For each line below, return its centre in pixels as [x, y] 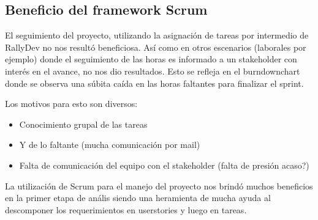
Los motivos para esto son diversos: [71, 104]
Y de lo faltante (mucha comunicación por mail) [110, 145]
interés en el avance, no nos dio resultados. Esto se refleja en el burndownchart [153, 71]
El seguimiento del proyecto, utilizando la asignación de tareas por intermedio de [157, 35]
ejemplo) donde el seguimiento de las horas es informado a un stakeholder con [151, 59]
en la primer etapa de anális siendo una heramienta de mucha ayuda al [138, 198]
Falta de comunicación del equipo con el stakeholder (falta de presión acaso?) [164, 165]
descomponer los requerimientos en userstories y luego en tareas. [126, 209]
